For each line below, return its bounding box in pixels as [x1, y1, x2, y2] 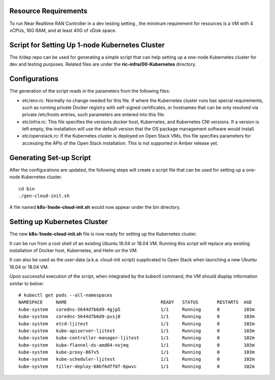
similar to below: [9, 280, 44, 286]
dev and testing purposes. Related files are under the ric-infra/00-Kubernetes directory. [9, 61, 197, 67]
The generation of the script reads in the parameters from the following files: [9, 88, 171, 94]
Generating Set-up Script [9, 153, 91, 162]
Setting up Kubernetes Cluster [9, 218, 108, 226]
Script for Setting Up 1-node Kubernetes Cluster [9, 41, 165, 49]
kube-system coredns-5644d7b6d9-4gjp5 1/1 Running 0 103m [18, 306, 255, 312]
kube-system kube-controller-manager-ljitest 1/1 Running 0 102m [18, 335, 255, 341]
